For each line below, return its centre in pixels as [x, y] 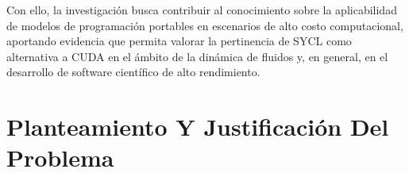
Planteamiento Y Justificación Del [198, 127]
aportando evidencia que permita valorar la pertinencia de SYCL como [179, 41]
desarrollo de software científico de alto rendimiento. [133, 72]
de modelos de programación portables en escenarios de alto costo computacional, [205, 25]
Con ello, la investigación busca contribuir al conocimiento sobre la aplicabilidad [202, 10]
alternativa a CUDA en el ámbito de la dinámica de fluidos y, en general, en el [197, 56]
